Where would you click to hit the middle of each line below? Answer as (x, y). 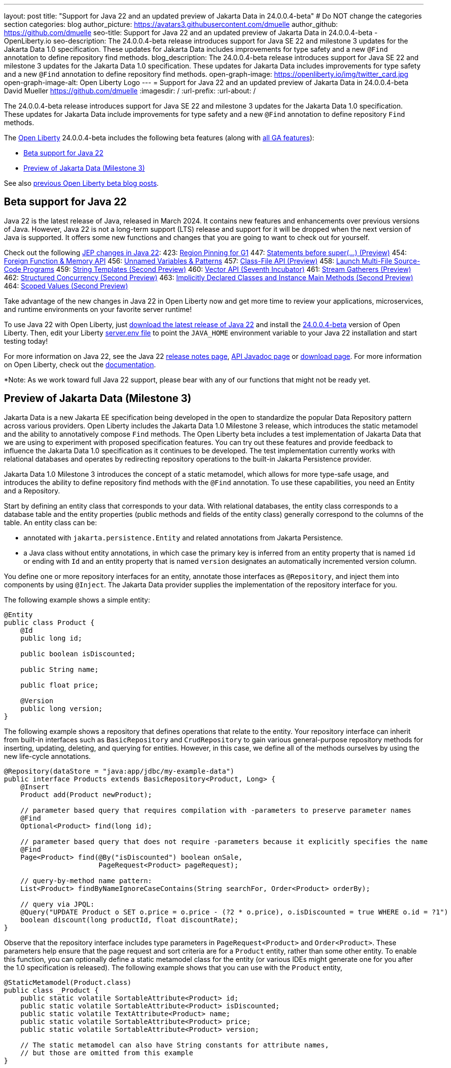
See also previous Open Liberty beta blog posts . (82, 183)
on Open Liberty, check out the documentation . (80, 364)
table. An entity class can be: (51, 522)
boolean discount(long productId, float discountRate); (129, 920)
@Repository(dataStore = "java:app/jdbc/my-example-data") (119, 771)
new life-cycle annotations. (47, 756)
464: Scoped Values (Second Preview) (66, 286)
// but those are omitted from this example (107, 1053)
